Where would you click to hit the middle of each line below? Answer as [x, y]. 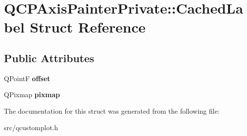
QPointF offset [27, 78]
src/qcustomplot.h [31, 127]
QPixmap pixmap [32, 94]
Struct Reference [88, 27]
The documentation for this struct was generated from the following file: [112, 110]
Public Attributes [49, 58]
